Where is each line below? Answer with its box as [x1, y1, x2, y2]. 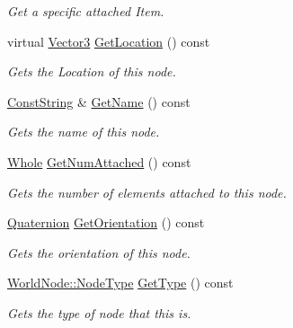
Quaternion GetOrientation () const [7, 213, 205, 232]
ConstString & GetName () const [7, 92, 191, 111]
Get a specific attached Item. [7, 2, 164, 20]
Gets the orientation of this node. [7, 243, 191, 262]
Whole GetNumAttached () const [7, 152, 191, 171]
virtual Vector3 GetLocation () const [7, 31, 210, 50]
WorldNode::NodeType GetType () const [7, 273, 234, 292]
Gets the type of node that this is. [7, 303, 191, 322]
